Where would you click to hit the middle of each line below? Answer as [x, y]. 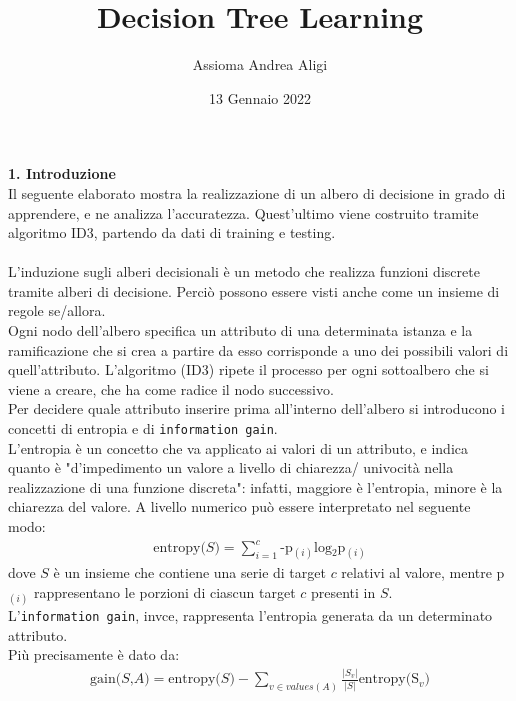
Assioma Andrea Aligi [260, 64]
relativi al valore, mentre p [423, 572]
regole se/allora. [57, 310]
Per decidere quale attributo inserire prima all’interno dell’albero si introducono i [256, 408]
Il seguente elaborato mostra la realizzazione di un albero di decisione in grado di [257, 192]
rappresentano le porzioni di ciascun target [164, 591]
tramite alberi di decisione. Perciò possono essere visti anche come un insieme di [254, 290]
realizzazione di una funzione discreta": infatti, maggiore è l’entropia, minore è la [255, 486]
